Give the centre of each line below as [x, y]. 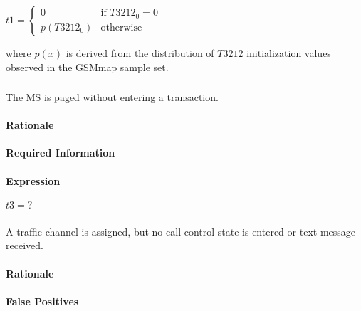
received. [25, 245]
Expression [33, 180]
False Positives [42, 301]
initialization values [289, 53]
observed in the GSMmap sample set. [87, 67]
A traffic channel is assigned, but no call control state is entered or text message [181, 231]
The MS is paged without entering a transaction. [112, 97]
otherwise [121, 27]
